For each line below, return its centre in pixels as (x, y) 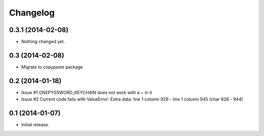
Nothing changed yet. (43, 42)
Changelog (32, 13)
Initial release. (35, 125)
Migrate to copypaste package (52, 67)
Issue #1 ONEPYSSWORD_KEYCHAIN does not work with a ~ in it (87, 92)
